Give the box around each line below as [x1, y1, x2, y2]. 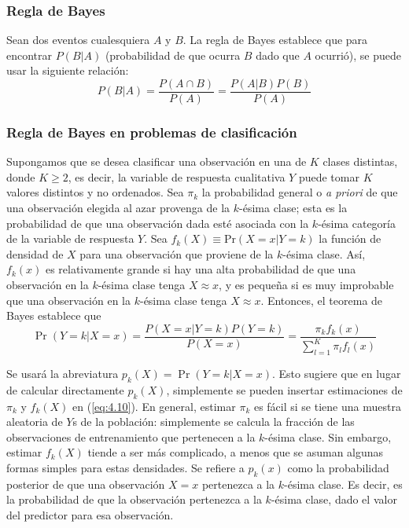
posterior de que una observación [6, 475, 165, 492]
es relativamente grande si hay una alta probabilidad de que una [45, 261, 356, 277]
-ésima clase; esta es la [239, 200, 348, 216]
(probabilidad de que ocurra [105, 46, 241, 63]
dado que [256, 46, 300, 63]
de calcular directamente [6, 381, 124, 398]
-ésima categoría [318, 214, 396, 231]
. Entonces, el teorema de [260, 291, 383, 308]
